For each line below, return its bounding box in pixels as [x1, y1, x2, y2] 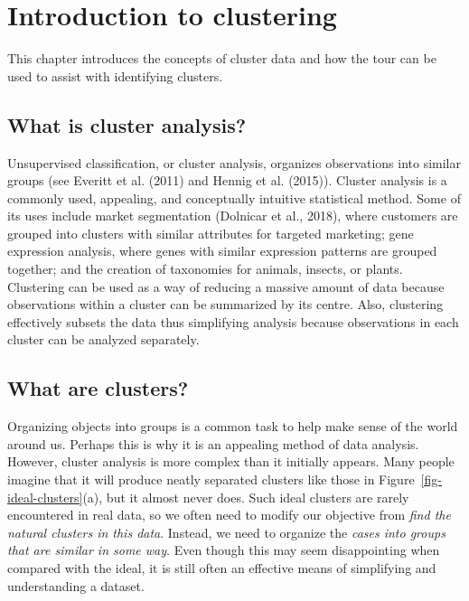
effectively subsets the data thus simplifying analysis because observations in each [7, 312, 459, 331]
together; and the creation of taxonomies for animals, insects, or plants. [7, 259, 403, 278]
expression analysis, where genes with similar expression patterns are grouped [7, 241, 437, 260]
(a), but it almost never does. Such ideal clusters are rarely [82, 487, 409, 506]
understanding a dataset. [7, 576, 145, 595]
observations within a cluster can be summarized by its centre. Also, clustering [7, 295, 444, 314]
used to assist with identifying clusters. [7, 66, 223, 85]
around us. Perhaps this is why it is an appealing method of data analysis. [7, 434, 419, 453]
